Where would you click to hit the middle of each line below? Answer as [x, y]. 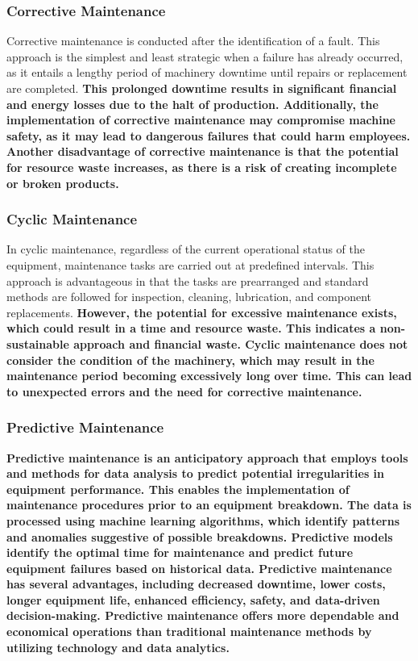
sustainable [38, 343]
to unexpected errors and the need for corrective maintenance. [184, 391]
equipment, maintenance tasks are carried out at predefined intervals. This [190, 264]
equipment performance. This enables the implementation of [178, 489]
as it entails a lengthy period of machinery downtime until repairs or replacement [207, 72]
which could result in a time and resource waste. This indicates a [191, 328]
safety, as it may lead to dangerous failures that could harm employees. [209, 135]
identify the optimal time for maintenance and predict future [180, 552]
